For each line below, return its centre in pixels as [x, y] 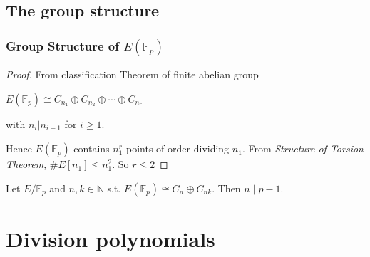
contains [92, 148]
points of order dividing [178, 148]
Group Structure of [63, 45]
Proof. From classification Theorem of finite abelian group [132, 74]
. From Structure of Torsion [303, 148]
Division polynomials [111, 238]
